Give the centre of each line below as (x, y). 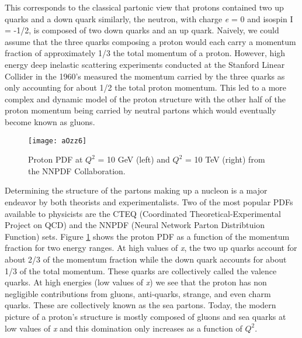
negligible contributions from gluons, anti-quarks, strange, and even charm (138, 293)
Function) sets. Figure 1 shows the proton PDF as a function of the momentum (147, 236)
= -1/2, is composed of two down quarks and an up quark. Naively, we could (142, 30)
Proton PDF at (55, 159)
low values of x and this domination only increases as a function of (124, 328)
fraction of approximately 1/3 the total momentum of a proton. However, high (145, 53)
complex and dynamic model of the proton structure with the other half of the (145, 99)
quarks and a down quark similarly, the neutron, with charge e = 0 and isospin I (149, 18)
